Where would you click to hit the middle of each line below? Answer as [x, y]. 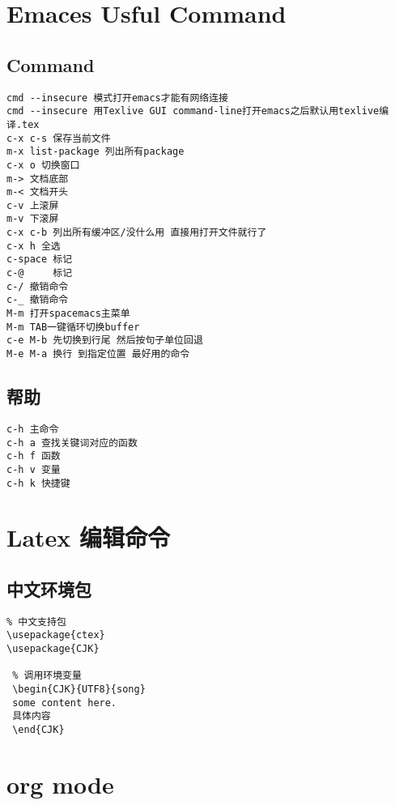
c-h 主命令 [33, 429]
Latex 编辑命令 [89, 537]
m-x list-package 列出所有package [96, 152]
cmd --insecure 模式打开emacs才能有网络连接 [117, 98]
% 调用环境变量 [47, 676]
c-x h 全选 [34, 246]
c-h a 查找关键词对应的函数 [72, 443]
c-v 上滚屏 [33, 205]
